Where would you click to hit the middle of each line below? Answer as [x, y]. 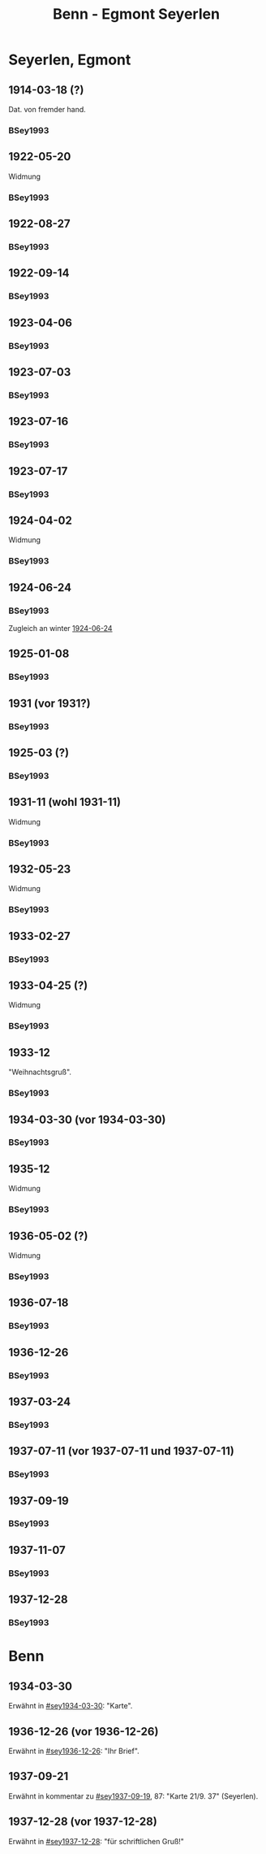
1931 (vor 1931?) [49, 703]
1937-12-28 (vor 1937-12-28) [83, 1822]
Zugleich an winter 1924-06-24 [60, 628]
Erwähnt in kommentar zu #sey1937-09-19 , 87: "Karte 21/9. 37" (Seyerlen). [133, 1796]
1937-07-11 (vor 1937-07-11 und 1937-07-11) [122, 1451]
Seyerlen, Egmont [70, 60]
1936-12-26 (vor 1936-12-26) [84, 1732]
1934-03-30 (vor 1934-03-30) [87, 1119]
